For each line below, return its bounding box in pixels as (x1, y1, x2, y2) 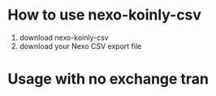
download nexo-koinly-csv (19, 33, 109, 42)
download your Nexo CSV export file (19, 41, 142, 50)
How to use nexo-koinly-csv (7, 6, 202, 24)
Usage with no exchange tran (7, 70, 209, 89)
